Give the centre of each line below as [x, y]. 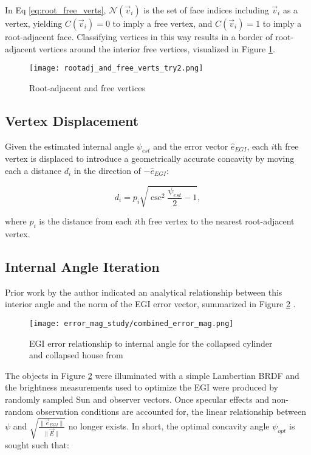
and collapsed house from [76, 355]
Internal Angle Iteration [82, 266]
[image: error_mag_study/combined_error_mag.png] [132, 323]
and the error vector [191, 146]
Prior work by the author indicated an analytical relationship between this [144, 292]
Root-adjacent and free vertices [87, 87]
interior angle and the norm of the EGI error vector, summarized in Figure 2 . [150, 304]
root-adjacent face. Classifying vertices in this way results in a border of [139, 36]
